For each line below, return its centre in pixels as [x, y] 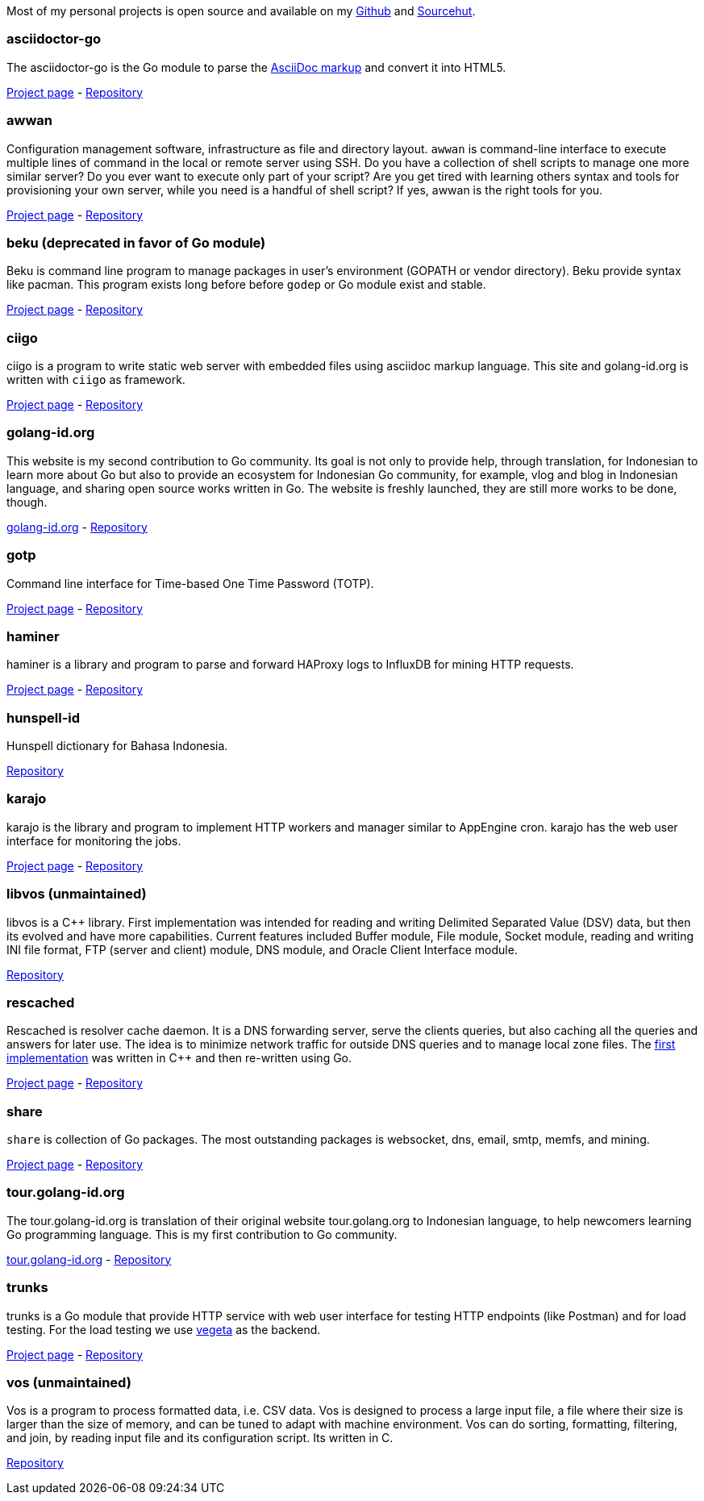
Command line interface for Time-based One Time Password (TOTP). [190, 583]
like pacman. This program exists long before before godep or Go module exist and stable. [246, 285]
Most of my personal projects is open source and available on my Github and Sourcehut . [241, 11]
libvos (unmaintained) [77, 894]
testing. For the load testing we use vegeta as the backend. [164, 1329]
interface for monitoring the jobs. [94, 840]
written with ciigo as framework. [96, 379]
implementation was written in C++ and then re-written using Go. [179, 1058]
